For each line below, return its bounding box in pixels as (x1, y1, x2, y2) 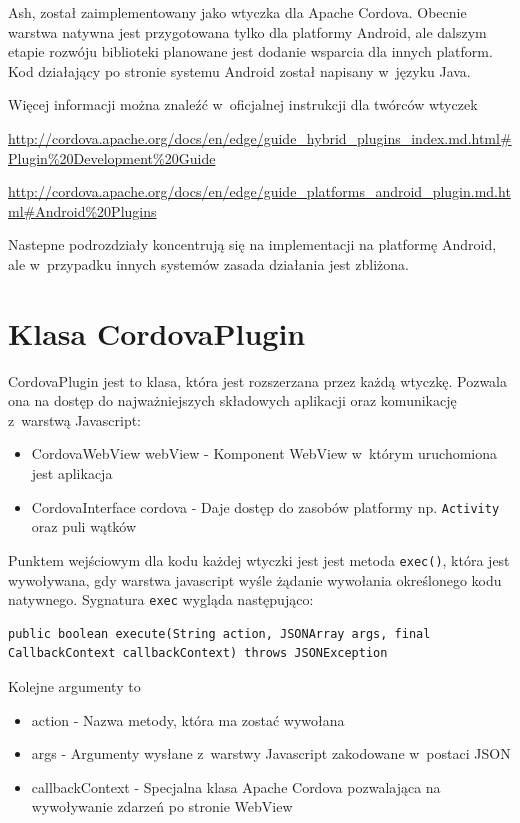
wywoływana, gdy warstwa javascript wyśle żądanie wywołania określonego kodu (8, 569, 502, 590)
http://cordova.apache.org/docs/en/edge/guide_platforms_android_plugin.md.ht (8, 181, 511, 202)
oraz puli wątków (31, 516, 137, 537)
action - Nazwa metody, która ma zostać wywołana (31, 709, 345, 730)
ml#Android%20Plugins (8, 200, 157, 221)
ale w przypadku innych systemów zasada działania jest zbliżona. (8, 253, 409, 274)
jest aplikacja (31, 463, 113, 484)
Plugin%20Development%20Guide (8, 147, 216, 168)
